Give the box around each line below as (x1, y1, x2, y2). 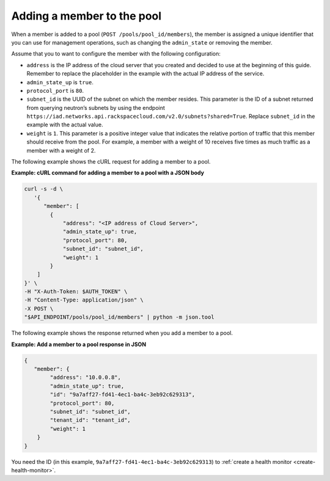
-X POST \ (24, 305, 54, 312)
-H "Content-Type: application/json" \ (24, 297, 144, 303)
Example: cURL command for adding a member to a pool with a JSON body (11, 169, 205, 176)
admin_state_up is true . (26, 78, 94, 85)
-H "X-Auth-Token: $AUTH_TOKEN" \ (24, 288, 128, 295)
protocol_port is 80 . (26, 87, 84, 94)
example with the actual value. (26, 121, 103, 128)
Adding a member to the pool (11, 9, 162, 23)
